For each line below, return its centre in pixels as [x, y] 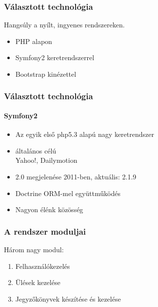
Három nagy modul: [34, 250]
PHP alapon [34, 41]
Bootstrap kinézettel [46, 74]
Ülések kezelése [38, 282]
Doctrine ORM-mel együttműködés [68, 193]
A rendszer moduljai [45, 231]
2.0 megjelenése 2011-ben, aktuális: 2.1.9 [76, 177]
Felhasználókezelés [43, 266]
